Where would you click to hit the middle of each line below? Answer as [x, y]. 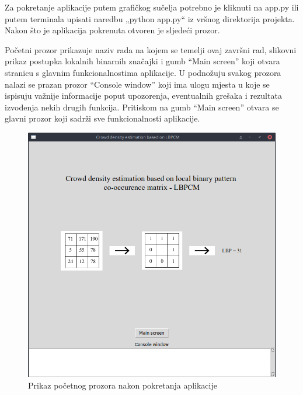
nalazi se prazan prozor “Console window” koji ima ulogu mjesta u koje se [137, 84]
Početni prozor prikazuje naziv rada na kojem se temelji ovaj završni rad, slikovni [151, 49]
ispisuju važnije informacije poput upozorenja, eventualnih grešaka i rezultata [143, 96]
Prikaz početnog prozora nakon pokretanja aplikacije [123, 385]
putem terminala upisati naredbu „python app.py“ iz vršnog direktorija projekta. [150, 18]
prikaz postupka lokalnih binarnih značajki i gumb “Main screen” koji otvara [142, 61]
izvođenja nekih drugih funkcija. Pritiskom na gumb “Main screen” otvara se [142, 107]
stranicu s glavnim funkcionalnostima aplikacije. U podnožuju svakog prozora [143, 72]
